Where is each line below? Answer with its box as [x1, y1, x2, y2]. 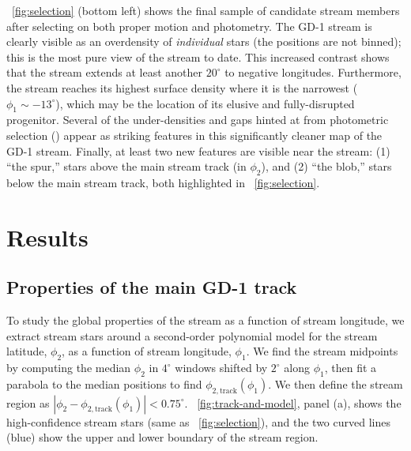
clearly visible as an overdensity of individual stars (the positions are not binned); [6, 33, 402, 50]
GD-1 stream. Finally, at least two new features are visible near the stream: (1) [6, 142, 390, 159]
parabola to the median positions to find [6, 375, 202, 392]
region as [6, 394, 50, 411]
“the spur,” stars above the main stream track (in [6, 158, 247, 175]
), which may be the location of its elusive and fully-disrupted [55, 95, 355, 111]
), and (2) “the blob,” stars [261, 158, 392, 175]
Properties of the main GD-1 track [6, 275, 297, 299]
